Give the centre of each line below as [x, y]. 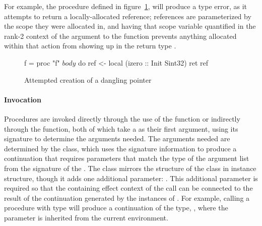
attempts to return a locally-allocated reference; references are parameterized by [128, 16]
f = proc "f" [42, 62]
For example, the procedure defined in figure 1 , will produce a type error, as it [126, 6]
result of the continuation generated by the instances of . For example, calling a [127, 197]
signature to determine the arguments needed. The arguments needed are [117, 138]
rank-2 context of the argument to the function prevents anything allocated [120, 36]
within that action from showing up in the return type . [90, 46]
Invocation [23, 99]
